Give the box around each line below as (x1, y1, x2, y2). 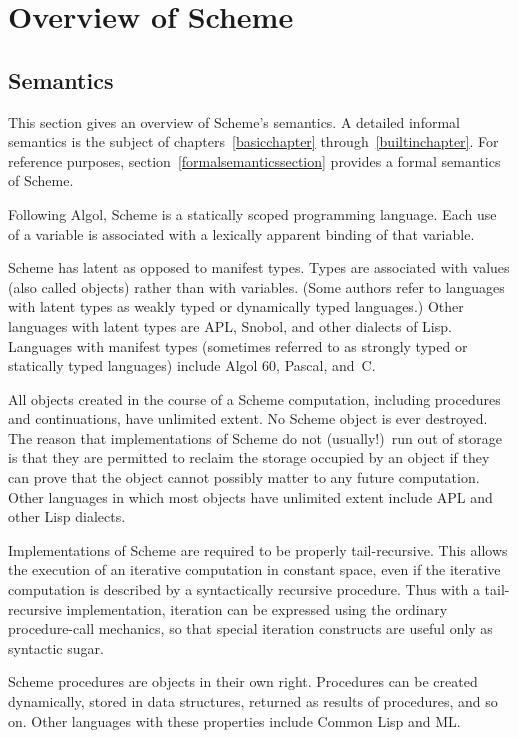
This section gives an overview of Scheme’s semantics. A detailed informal (8, 111, 460, 132)
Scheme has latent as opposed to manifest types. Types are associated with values (8, 257, 510, 278)
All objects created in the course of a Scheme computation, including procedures (8, 388, 501, 409)
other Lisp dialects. (8, 506, 126, 527)
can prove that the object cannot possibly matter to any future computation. (8, 467, 480, 488)
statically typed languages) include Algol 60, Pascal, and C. (8, 355, 376, 376)
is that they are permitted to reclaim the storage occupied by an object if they (8, 447, 490, 468)
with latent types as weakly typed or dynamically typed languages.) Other (8, 296, 464, 317)
